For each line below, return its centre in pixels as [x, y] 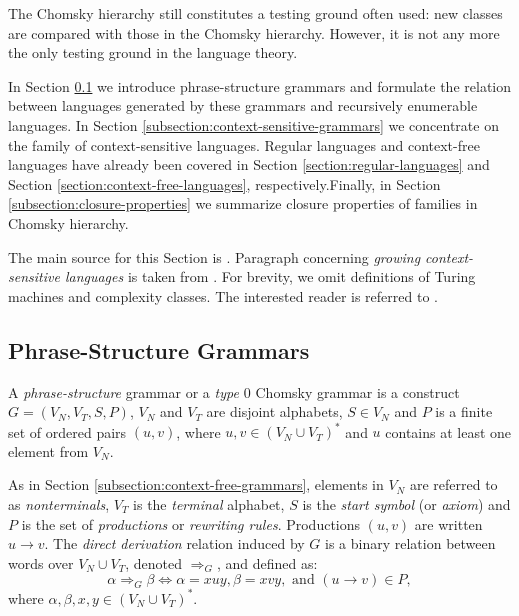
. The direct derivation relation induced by [174, 543]
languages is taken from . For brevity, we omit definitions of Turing [270, 276]
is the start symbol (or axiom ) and [406, 503]
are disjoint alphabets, [274, 411]
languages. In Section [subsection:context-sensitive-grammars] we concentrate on [253, 124]
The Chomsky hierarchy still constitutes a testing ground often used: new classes [255, 13]
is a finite [464, 411]
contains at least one [448, 431]
